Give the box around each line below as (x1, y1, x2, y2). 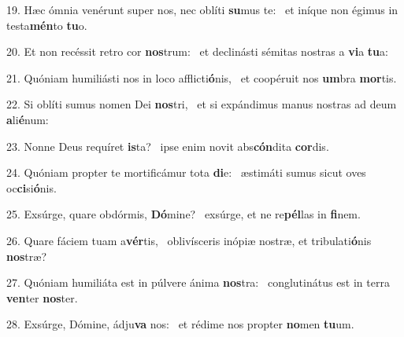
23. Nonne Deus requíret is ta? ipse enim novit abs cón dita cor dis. (6, 137, 329, 154)
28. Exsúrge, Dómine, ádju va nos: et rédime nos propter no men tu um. (6, 316, 354, 332)
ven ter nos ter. (6, 289, 78, 306)
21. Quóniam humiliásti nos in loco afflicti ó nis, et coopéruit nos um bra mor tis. (6, 69, 397, 86)
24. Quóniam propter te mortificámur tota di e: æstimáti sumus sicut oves (6, 164, 366, 181)
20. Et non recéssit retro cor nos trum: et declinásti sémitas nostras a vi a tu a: (6, 43, 388, 60)
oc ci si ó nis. (6, 179, 57, 196)
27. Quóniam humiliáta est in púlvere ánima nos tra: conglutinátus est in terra (6, 274, 390, 291)
